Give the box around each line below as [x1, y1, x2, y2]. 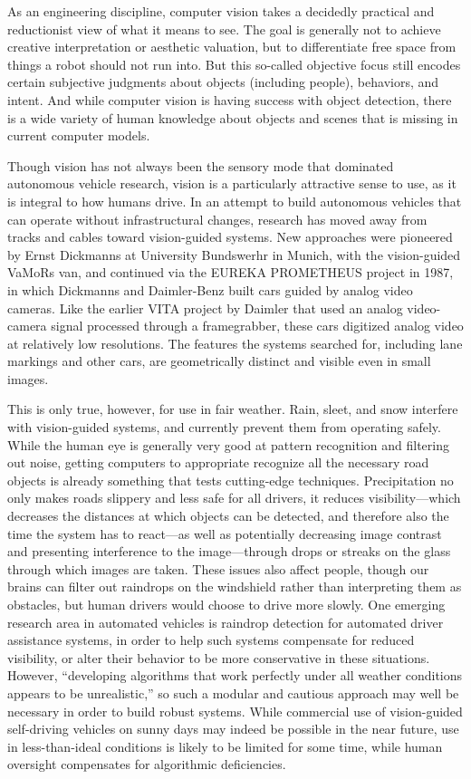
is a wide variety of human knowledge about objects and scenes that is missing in [7, 108, 458, 127]
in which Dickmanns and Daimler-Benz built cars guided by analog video [7, 280, 413, 299]
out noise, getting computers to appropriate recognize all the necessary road [7, 453, 429, 472]
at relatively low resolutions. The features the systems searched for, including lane [7, 333, 463, 352]
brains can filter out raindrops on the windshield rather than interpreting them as [7, 577, 462, 596]
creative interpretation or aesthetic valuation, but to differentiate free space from [7, 37, 457, 56]
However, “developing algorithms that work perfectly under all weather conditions [7, 666, 463, 685]
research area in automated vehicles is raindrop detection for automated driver [7, 612, 444, 631]
